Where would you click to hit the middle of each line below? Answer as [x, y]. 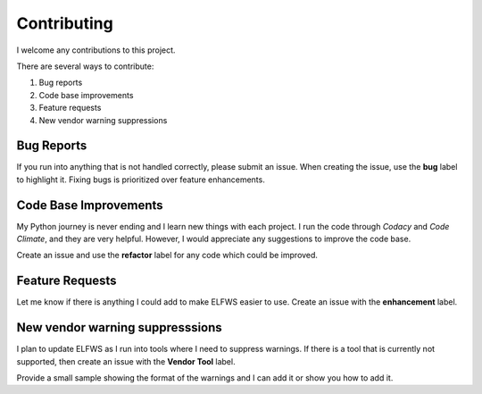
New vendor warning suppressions [103, 120]
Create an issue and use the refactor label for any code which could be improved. [167, 256]
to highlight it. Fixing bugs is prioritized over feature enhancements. [141, 180]
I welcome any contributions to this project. [96, 50]
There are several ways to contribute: [85, 66]
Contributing [65, 23]
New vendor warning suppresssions [119, 327]
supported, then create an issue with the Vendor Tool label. [126, 361]
